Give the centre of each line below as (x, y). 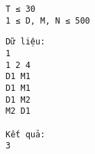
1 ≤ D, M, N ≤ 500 (48, 20)
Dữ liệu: (26, 42)
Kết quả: (26, 134)
